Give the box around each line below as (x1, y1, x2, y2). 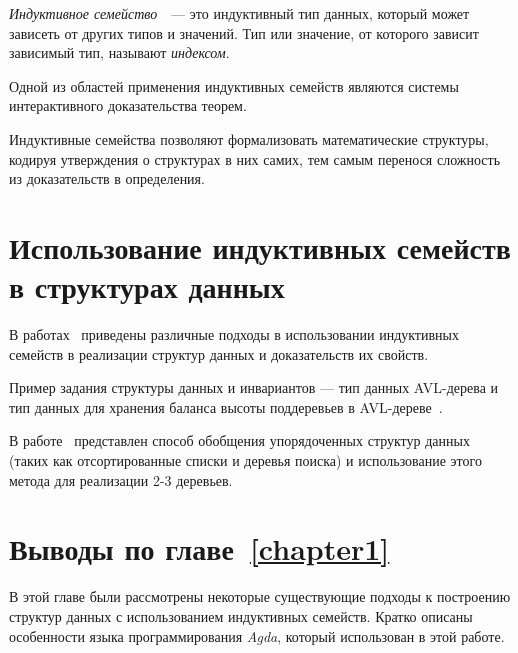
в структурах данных (9, 266, 285, 307)
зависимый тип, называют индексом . (9, 42, 230, 63)
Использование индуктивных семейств (9, 226, 511, 267)
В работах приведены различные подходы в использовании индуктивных (9, 324, 459, 345)
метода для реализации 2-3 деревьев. (9, 469, 233, 490)
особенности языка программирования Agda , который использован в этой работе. (9, 625, 505, 646)
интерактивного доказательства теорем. (9, 95, 247, 116)
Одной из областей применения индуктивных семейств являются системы (9, 75, 459, 96)
